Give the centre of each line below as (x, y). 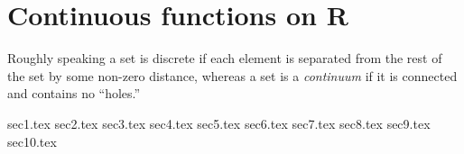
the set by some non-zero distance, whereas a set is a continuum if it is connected (232, 75)
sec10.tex (32, 141)
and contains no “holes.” (74, 93)
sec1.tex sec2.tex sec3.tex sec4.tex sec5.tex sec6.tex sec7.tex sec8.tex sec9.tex (219, 123)
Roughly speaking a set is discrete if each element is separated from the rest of (225, 58)
